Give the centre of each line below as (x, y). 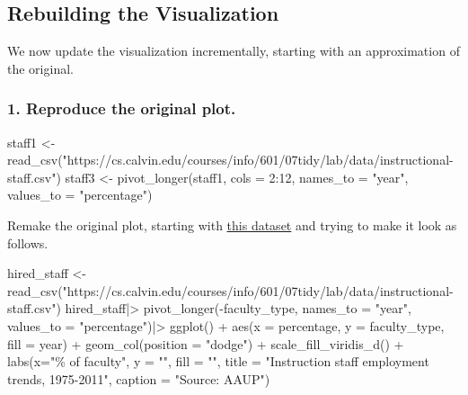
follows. (28, 242)
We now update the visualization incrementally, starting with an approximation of (234, 51)
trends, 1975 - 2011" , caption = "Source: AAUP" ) (139, 378)
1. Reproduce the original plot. (122, 108)
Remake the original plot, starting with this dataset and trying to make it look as (232, 224)
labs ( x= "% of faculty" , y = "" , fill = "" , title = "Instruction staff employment (218, 361)
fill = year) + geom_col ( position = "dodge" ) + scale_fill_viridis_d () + (206, 343)
